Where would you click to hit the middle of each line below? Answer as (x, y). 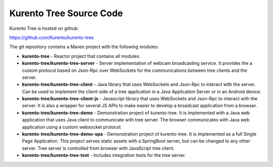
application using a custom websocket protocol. (72, 127)
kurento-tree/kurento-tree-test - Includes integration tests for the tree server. (104, 155)
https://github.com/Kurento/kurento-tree (52, 37)
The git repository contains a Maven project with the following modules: (84, 47)
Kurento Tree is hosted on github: (44, 28)
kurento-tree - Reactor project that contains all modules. (81, 56)
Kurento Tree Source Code (66, 13)
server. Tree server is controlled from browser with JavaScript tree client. (98, 148)
